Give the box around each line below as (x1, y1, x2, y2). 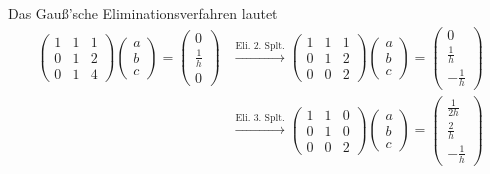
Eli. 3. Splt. (235, 113, 285, 124)
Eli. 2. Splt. (235, 40, 285, 51)
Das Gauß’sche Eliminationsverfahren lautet (8, 3, 278, 23)
